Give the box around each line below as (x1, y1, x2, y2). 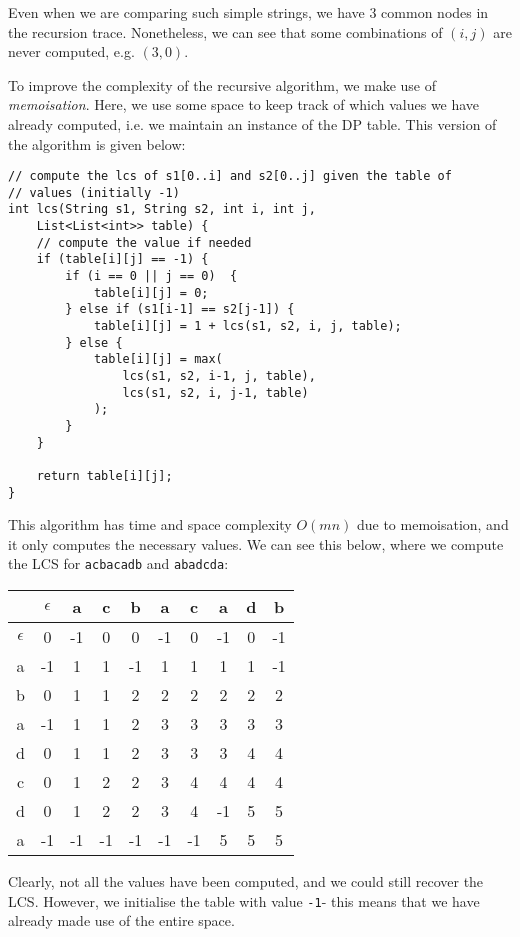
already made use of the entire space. (8, 910, 235, 931)
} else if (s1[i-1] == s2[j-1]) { (65, 302, 295, 317)
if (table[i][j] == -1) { (36, 252, 209, 267)
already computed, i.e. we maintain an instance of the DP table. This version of (8, 113, 497, 134)
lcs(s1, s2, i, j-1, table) (122, 385, 309, 400)
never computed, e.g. (8, 41, 135, 62)
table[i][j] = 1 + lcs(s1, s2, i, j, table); (93, 319, 402, 334)
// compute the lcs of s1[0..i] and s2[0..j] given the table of (8, 169, 452, 184)
